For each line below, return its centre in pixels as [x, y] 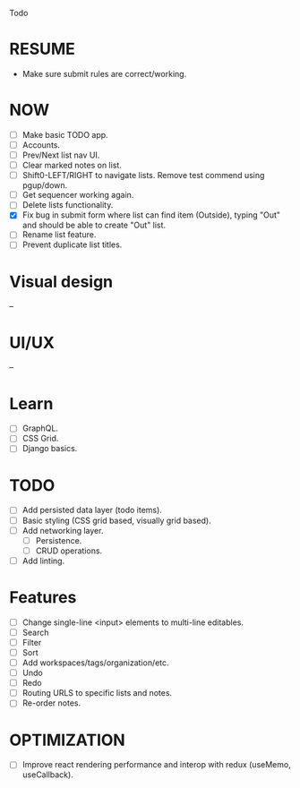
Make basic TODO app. [65, 134]
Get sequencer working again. [78, 195]
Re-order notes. [51, 703]
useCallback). [47, 775]
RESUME [43, 49]
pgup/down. [45, 185]
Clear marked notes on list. [72, 166]
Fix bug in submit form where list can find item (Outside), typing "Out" [151, 215]
